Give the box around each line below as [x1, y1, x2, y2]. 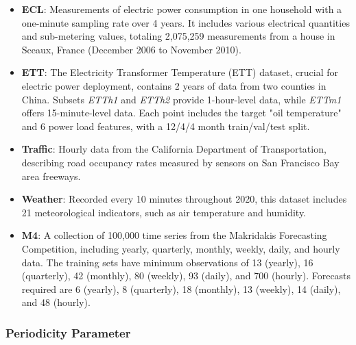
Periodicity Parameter [5, 324, 131, 341]
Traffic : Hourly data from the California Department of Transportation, [21, 142, 327, 156]
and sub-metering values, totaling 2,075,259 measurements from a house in [21, 29, 335, 43]
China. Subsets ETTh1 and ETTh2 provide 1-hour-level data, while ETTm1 [21, 92, 342, 106]
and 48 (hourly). [21, 295, 91, 309]
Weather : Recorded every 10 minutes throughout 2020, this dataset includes [21, 192, 347, 206]
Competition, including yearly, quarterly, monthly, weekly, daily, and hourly [21, 241, 340, 255]
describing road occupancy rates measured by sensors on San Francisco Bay [21, 155, 340, 169]
